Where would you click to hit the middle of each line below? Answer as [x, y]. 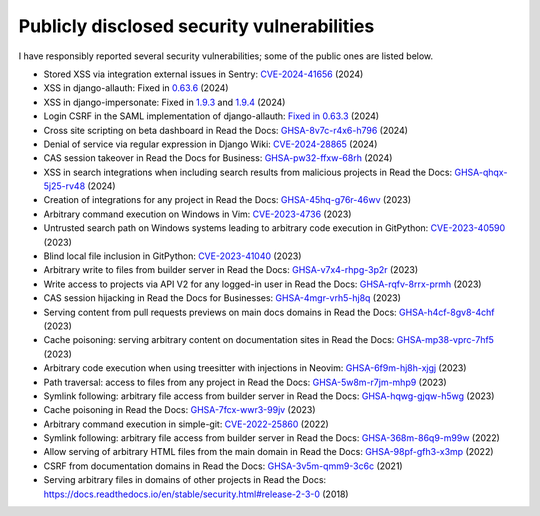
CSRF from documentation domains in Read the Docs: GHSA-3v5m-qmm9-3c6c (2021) [223, 466]
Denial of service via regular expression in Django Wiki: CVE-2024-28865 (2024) [210, 144]
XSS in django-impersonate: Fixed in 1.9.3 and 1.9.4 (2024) [164, 102]
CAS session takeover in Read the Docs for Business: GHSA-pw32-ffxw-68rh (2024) [218, 158]
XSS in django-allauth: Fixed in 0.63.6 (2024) [136, 88]
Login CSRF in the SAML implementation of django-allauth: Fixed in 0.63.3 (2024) [211, 116]
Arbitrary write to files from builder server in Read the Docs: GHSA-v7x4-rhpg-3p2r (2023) [231, 270]
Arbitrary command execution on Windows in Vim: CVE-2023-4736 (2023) [197, 214]
